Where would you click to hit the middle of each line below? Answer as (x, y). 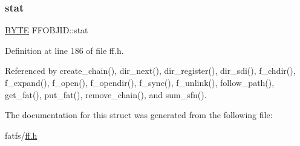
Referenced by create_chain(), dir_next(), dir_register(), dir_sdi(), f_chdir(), (150, 71)
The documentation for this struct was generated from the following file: (139, 115)
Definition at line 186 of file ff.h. (64, 50)
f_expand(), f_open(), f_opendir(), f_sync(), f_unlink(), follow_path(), (140, 82)
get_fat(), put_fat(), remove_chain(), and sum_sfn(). (106, 94)
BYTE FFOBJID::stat (47, 30)
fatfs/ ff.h (21, 135)
